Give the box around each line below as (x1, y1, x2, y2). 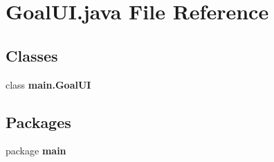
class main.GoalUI (6, 77, 91, 91)
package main (6, 143, 66, 158)
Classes (6, 44, 58, 66)
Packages (6, 111, 71, 132)
